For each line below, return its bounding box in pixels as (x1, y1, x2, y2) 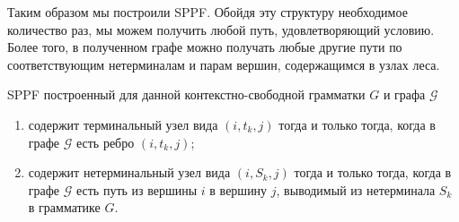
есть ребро (75, 132, 135, 151)
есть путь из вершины (75, 180, 198, 199)
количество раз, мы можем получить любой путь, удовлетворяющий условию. (7, 20, 435, 38)
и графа (383, 85, 426, 104)
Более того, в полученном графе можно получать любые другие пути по (7, 38, 402, 56)
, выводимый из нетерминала (276, 180, 436, 199)
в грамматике (28, 198, 101, 217)
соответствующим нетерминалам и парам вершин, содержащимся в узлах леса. (7, 55, 440, 73)
